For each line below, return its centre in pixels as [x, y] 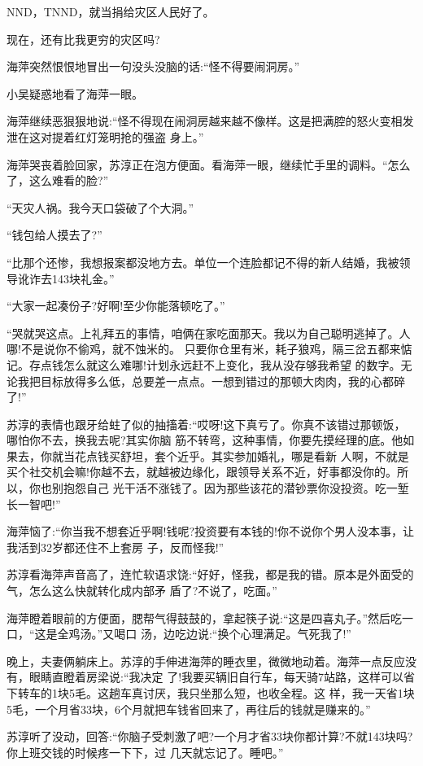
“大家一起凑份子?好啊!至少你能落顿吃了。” [116, 306]
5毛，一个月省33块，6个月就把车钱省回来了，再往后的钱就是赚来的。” [189, 709]
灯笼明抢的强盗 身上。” [145, 136]
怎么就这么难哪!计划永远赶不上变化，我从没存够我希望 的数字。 [232, 364]
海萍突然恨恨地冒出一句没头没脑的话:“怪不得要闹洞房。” [153, 66]
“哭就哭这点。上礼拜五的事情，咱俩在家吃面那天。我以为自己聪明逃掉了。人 [209, 333]
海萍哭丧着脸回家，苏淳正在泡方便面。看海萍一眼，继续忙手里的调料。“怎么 [209, 164]
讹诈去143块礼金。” [66, 278]
